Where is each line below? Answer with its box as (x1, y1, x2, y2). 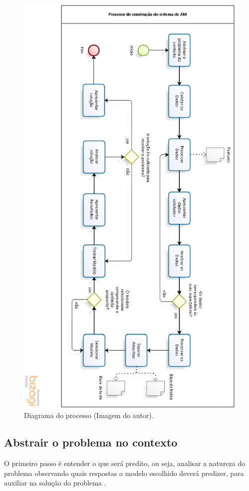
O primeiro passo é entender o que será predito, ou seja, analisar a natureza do (4, 457, 246, 468)
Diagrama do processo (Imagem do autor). (24, 410, 154, 420)
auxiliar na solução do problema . (4, 477, 106, 488)
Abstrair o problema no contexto (4, 434, 178, 450)
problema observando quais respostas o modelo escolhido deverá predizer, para (4, 467, 244, 478)
